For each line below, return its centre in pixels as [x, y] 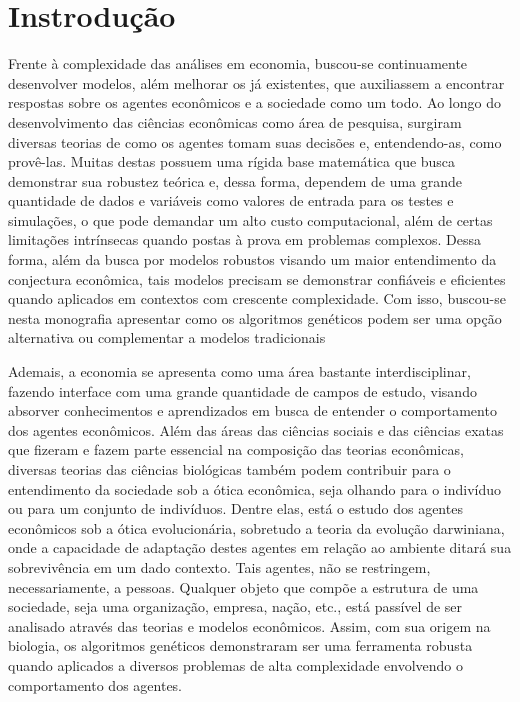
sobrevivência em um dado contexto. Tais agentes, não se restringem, [219, 566]
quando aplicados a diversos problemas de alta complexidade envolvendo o [235, 664]
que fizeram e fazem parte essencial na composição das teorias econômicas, [236, 449]
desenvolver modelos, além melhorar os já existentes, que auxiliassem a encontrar [256, 82]
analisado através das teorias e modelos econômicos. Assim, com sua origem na [249, 625]
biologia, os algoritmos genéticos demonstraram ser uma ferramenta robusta [240, 645]
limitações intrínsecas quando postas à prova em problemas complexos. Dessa [245, 239]
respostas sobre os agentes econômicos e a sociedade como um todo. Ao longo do [254, 102]
